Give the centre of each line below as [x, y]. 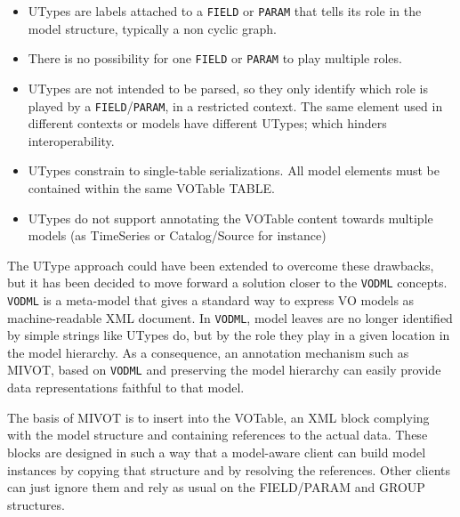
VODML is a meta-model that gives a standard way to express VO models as [211, 299]
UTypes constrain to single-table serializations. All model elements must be [234, 170]
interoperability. [71, 140]
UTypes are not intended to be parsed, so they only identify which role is [228, 88]
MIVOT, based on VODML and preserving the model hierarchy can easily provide [224, 370]
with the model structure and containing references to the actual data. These [218, 435]
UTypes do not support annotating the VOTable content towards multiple [230, 218]
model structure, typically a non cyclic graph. [152, 28]
